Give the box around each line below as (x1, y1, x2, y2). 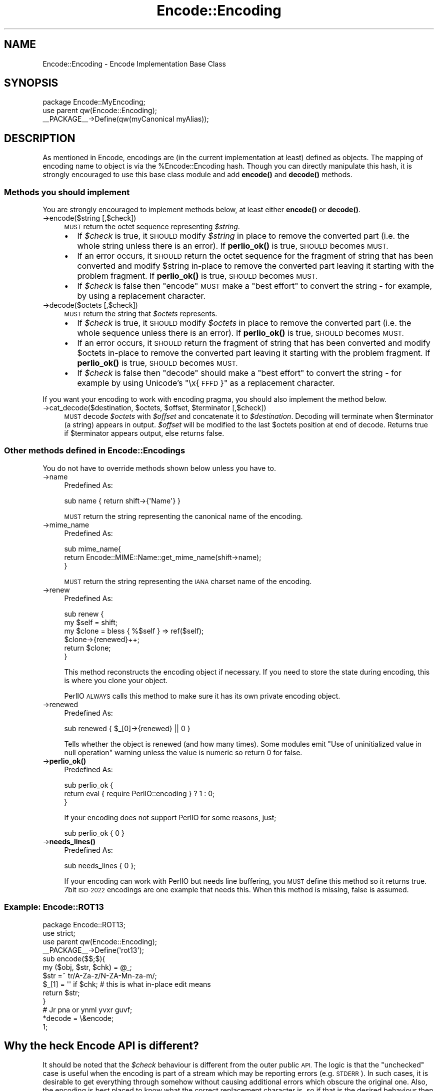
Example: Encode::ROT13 (4, 902, 104, 912)
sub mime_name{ (64, 544, 121, 553)
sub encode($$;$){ (42, 954, 105, 963)
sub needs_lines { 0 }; (64, 861, 136, 870)
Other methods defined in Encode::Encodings (4, 445, 185, 456)
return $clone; (64, 643, 111, 652)
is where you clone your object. (64, 676, 168, 685)
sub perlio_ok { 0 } (64, 828, 125, 837)
